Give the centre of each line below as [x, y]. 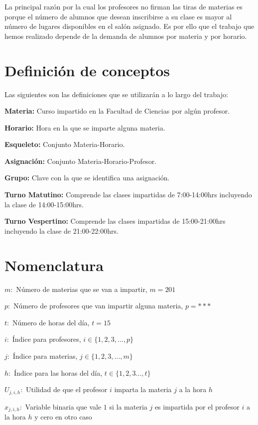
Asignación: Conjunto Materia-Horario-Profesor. [81, 161]
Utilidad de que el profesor [67, 389]
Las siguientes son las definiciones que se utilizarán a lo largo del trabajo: [116, 94]
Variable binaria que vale [63, 406]
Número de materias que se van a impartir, [82, 289]
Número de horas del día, [51, 322]
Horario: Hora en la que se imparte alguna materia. [85, 127]
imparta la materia [143, 389]
